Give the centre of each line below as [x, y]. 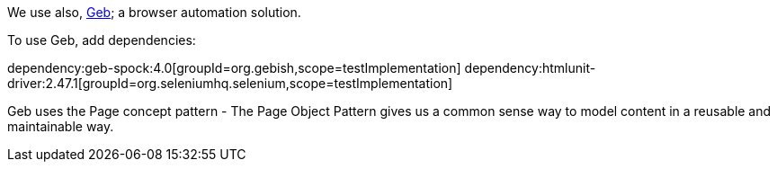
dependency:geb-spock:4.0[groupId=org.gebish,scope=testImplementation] [234, 68]
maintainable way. [61, 126]
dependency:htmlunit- [530, 68]
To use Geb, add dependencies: [102, 40]
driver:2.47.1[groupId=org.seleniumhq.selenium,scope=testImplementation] [230, 83]
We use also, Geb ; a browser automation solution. [154, 12]
